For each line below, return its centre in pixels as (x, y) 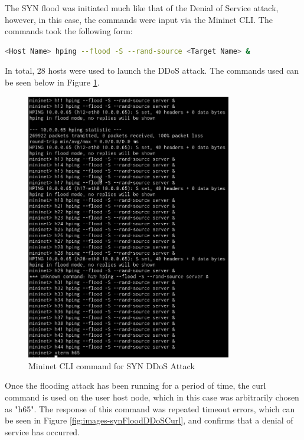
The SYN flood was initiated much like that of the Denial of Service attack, (142, 8)
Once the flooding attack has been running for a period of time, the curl (135, 385)
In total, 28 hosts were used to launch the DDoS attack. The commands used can (152, 70)
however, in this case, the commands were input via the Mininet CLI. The (139, 19)
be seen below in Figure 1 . (52, 82)
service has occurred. (43, 431)
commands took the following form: (69, 31)
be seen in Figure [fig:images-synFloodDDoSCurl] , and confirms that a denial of (149, 420)
